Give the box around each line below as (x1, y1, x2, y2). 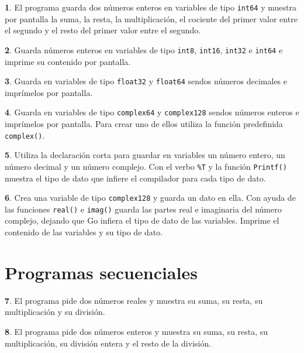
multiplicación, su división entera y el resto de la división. (5, 337, 212, 349)
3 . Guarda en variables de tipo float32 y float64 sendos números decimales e (5, 75, 287, 87)
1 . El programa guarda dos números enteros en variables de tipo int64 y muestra (5, 1, 296, 13)
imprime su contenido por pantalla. (5, 55, 131, 67)
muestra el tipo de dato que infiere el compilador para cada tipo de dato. (5, 172, 266, 184)
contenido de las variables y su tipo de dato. (5, 226, 163, 238)
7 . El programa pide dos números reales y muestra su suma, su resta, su (5, 294, 263, 306)
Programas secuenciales (5, 260, 198, 284)
